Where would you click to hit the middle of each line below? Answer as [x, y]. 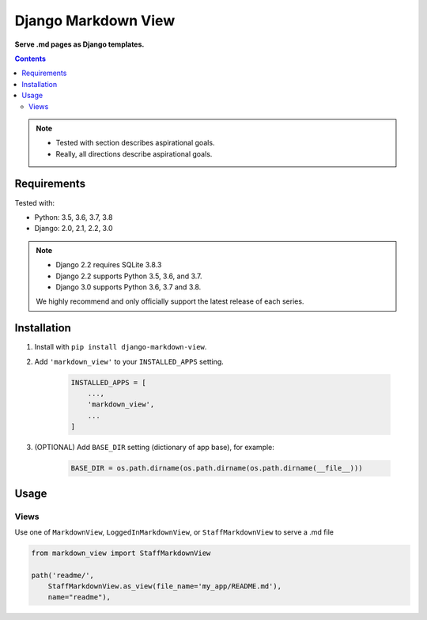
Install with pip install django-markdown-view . [121, 347]
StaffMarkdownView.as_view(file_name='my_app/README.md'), [165, 586]
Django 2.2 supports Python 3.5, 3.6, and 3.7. [129, 276]
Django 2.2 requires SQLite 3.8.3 [109, 265]
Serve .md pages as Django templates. [79, 44]
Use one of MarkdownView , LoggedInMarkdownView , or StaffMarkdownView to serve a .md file [174, 532]
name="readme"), [79, 597]
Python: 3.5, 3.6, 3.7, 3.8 [74, 217]
